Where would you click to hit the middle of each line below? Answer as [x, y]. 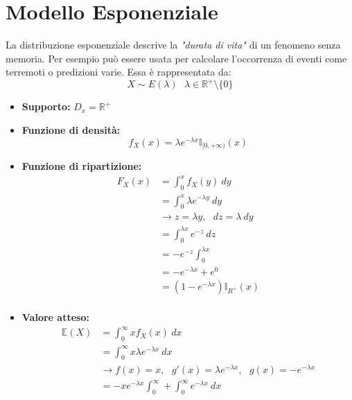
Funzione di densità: [71, 130]
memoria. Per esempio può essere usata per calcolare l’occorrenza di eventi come [176, 58]
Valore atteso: [55, 317]
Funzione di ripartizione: [82, 166]
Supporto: [46, 106]
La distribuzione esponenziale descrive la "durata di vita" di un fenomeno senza [173, 45]
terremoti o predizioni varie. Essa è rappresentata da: [118, 72]
